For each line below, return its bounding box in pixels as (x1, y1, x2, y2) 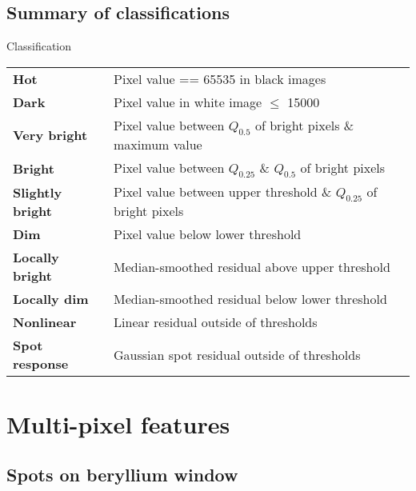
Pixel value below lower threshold (114, 225, 302, 244)
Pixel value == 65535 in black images (114, 69, 326, 88)
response (13, 354, 69, 373)
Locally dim (13, 289, 89, 309)
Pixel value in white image (114, 92, 262, 111)
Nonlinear (13, 313, 77, 332)
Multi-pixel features (6, 407, 230, 440)
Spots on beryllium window (6, 462, 238, 487)
